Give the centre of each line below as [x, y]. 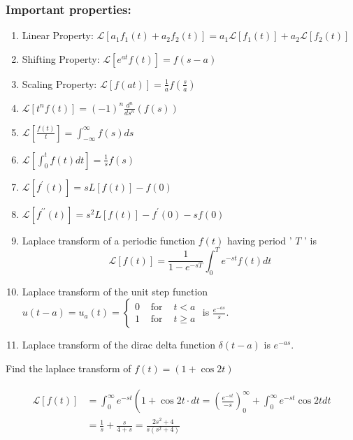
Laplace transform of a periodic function [109, 240]
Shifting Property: [61, 58]
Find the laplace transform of [69, 368]
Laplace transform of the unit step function [115, 291]
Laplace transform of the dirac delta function [118, 345]
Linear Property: [58, 35]
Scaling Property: [59, 83]
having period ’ [259, 240]
